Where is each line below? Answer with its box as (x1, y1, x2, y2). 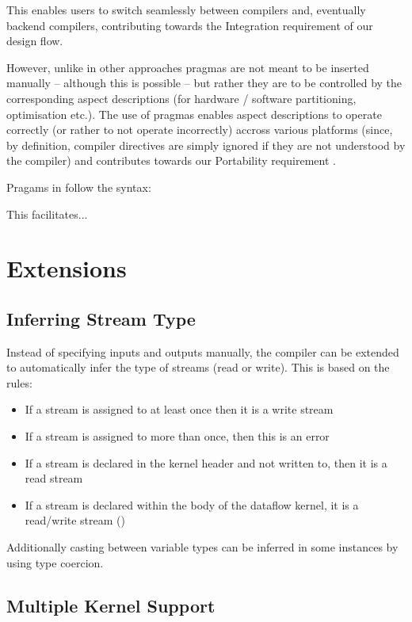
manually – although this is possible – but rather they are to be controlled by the (6, 74, 402, 91)
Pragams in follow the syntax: (6, 178, 151, 195)
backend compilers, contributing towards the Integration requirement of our (6, 17, 373, 33)
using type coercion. (6, 554, 104, 570)
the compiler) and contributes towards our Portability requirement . (6, 152, 336, 169)
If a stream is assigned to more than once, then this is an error (25, 428, 330, 445)
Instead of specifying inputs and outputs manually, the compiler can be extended (6, 343, 399, 360)
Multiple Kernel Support (6, 593, 216, 617)
